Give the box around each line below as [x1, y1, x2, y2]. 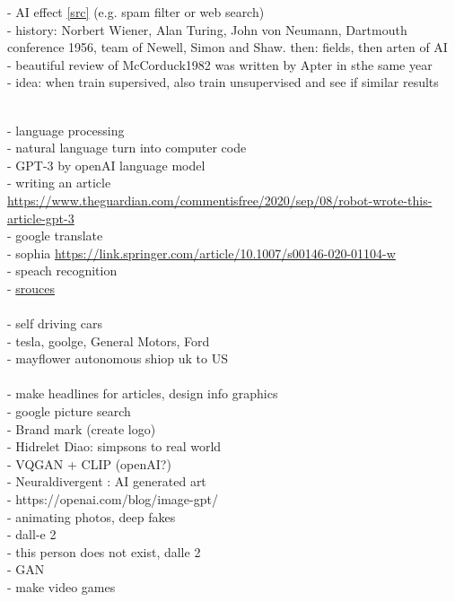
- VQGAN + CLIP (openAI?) [7, 454, 171, 473]
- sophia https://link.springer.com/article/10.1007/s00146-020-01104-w [7, 243, 396, 262]
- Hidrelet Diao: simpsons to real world [7, 437, 222, 456]
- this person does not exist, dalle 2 [7, 542, 201, 561]
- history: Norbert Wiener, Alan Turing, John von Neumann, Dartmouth [7, 20, 407, 39]
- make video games [7, 578, 116, 596]
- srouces [7, 278, 56, 297]
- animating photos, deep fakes [7, 507, 176, 526]
